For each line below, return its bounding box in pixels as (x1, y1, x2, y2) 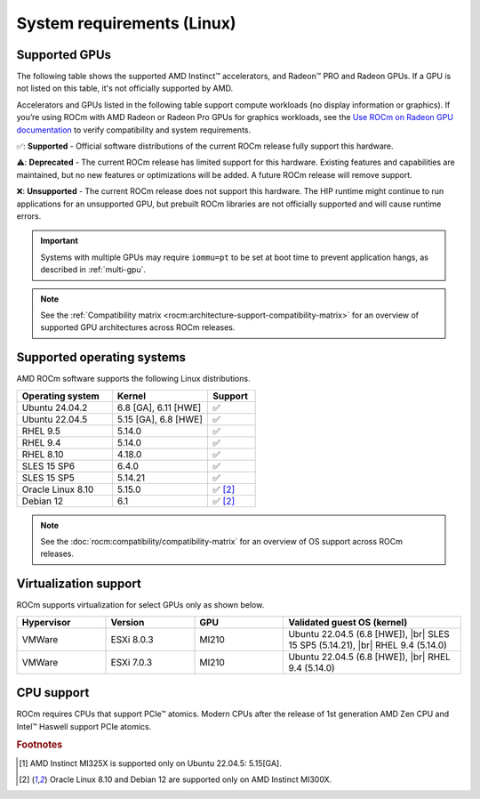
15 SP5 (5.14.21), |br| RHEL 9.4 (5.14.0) (288, 639, 448, 651)
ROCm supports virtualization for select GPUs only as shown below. (16, 600, 265, 610)
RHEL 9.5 (21, 424, 61, 437)
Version (110, 616, 145, 628)
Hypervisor (21, 616, 71, 628)
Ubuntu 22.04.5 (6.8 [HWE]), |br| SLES (288, 627, 451, 640)
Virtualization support (16, 577, 142, 592)
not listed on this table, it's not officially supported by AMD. (16, 83, 234, 93)
